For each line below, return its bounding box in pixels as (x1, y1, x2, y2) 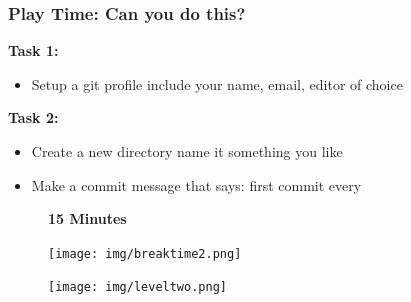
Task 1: (8, 40, 59, 61)
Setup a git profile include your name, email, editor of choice (31, 73, 403, 94)
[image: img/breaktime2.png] (48, 246, 242, 261)
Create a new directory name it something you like (31, 141, 343, 161)
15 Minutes (48, 208, 127, 229)
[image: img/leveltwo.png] (48, 280, 227, 295)
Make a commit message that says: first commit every (31, 174, 362, 195)
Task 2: (8, 107, 59, 128)
